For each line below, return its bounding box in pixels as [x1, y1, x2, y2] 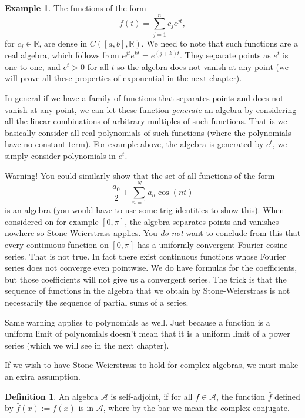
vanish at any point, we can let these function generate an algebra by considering [5, 103, 297, 115]
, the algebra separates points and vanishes [125, 215, 279, 227]
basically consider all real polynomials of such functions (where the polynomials [5, 126, 291, 138]
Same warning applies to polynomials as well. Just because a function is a [5, 316, 270, 328]
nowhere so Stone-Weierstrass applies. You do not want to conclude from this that [5, 227, 301, 239]
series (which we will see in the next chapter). [5, 339, 169, 351]
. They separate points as [180, 49, 271, 61]
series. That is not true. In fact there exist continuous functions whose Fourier [5, 250, 286, 262]
